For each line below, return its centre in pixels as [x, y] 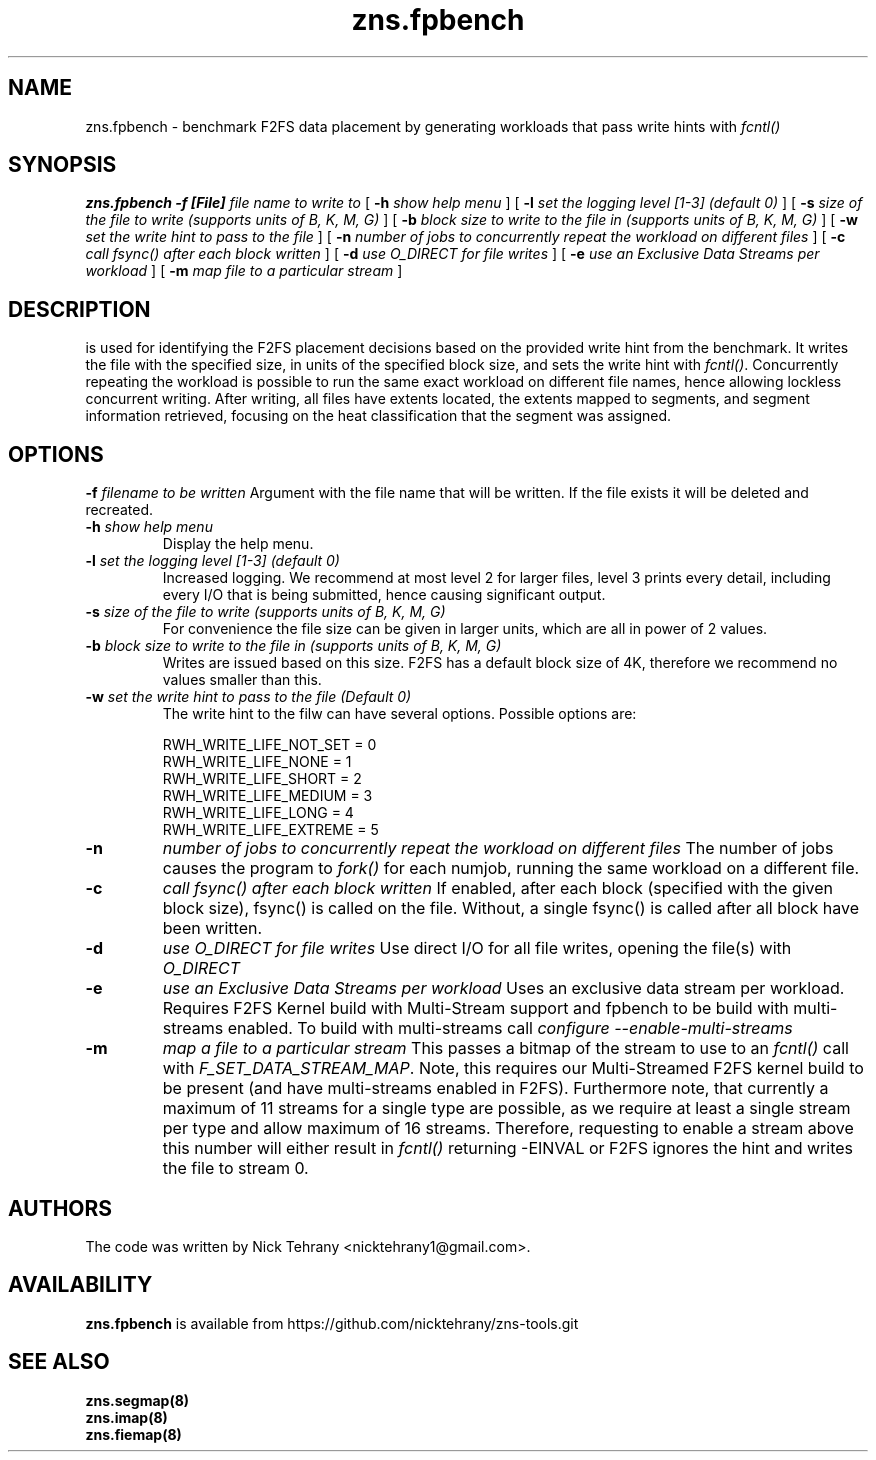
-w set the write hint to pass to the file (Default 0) [248, 697]
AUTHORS [60, 1208]
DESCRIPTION [79, 309]
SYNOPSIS [62, 165]
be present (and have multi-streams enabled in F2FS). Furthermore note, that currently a [495, 1088]
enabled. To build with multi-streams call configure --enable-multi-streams [510, 1028]
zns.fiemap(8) [133, 1434]
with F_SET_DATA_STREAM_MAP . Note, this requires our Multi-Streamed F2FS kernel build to [513, 1068]
